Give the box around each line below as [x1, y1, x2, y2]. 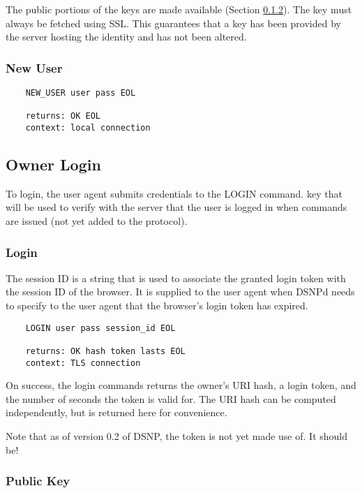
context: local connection [25, 122, 151, 133]
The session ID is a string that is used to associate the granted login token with [6, 270, 346, 285]
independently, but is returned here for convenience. [6, 405, 227, 420]
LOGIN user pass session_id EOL [25, 323, 176, 333]
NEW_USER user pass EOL [25, 88, 136, 98]
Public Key [6, 472, 70, 490]
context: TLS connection [25, 358, 141, 368]
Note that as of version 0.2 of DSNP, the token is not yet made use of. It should [6, 429, 348, 443]
